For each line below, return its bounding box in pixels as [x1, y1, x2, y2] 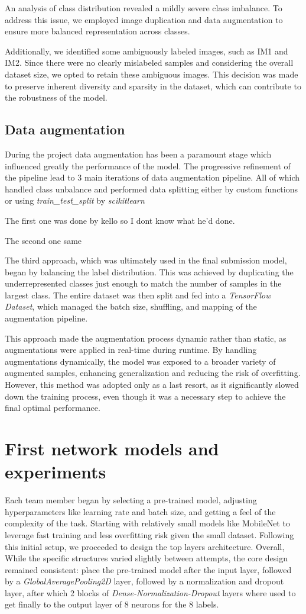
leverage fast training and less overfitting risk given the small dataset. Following [5, 528, 294, 541]
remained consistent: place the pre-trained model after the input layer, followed [5, 563, 292, 576]
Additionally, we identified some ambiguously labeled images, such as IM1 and [5, 44, 288, 57]
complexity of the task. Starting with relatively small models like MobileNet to [5, 517, 290, 529]
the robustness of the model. [5, 91, 108, 104]
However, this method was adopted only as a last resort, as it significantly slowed [5, 378, 299, 391]
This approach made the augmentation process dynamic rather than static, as [5, 332, 287, 344]
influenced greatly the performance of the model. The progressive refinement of [5, 159, 291, 172]
